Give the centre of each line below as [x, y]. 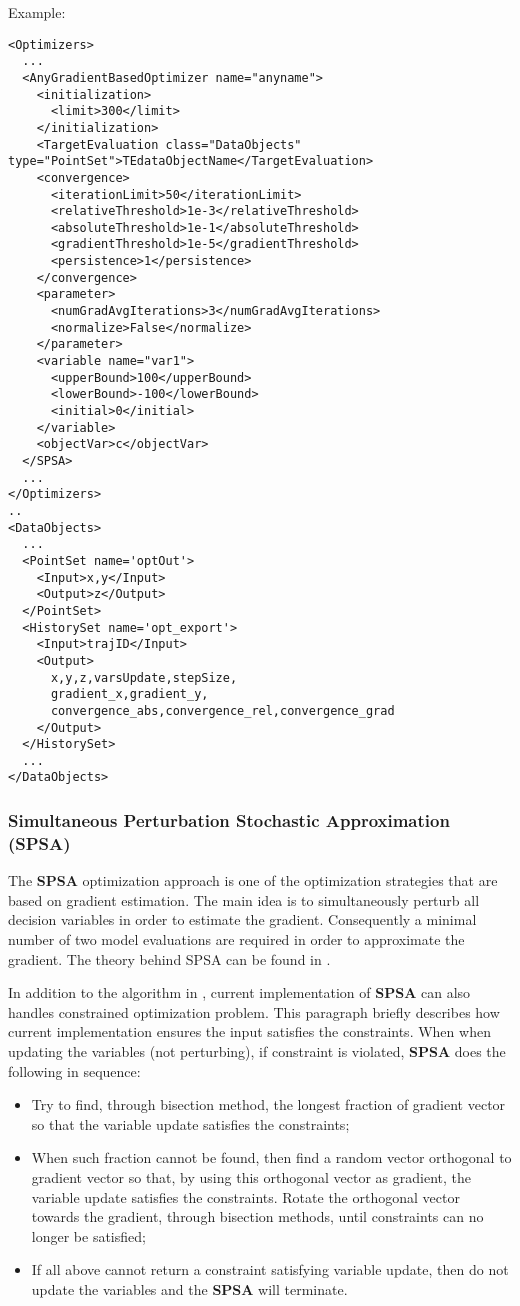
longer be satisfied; [88, 1235]
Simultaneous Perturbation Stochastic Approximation [229, 820]
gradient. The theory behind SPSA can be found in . [169, 958]
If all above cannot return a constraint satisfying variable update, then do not [270, 1269]
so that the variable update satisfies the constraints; [190, 1123]
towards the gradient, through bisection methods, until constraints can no [257, 1216]
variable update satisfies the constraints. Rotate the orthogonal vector [245, 1196]
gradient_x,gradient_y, [129, 694]
